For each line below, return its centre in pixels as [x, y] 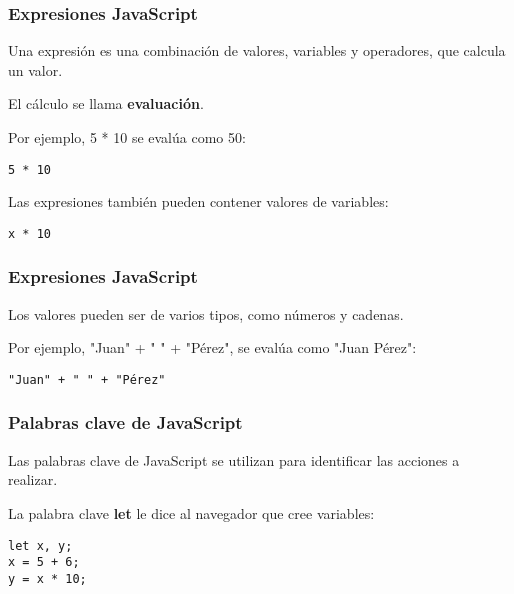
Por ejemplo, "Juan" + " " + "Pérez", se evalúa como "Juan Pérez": [212, 347]
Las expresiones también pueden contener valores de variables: [198, 201]
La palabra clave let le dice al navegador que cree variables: [191, 512]
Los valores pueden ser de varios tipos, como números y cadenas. [206, 313]
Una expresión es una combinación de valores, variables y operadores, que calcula [257, 50]
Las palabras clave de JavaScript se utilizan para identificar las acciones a [234, 459]
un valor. [35, 69]
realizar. [33, 479]
